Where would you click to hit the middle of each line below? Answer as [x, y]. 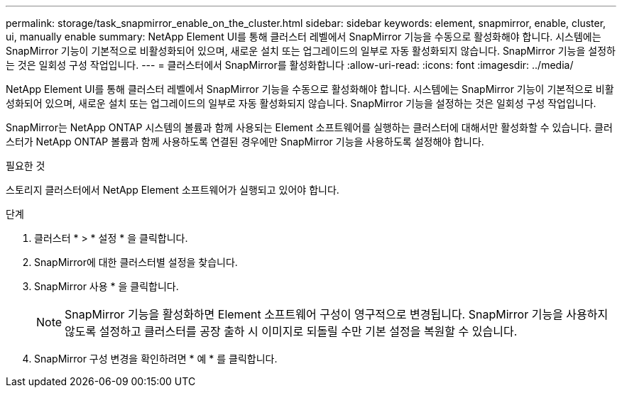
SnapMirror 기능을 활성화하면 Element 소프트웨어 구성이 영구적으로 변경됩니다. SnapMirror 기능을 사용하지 [337, 314]
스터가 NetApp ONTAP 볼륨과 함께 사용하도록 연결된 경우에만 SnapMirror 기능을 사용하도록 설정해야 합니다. [245, 142]
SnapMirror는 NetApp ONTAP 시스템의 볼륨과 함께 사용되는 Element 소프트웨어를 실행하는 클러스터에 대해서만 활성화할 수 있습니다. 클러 [309, 127]
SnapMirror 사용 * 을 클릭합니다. [107, 286]
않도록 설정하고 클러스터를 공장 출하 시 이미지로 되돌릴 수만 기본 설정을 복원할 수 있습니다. [291, 331]
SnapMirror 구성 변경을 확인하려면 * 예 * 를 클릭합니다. [156, 359]
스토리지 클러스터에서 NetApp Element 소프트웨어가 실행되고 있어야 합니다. [173, 190]
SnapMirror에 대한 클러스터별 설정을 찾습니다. [136, 262]
